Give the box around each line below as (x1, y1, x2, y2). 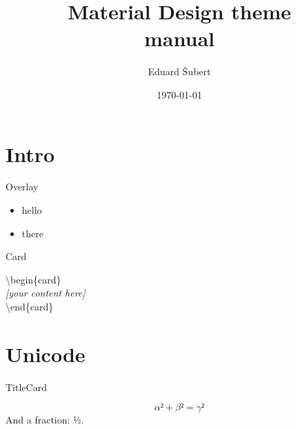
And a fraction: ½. (6, 412, 84, 427)
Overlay (6, 179, 39, 194)
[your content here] (6, 286, 86, 300)
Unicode (6, 339, 86, 368)
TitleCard (6, 379, 47, 394)
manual (144, 24, 215, 52)
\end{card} (6, 299, 54, 313)
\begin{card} (6, 272, 61, 286)
